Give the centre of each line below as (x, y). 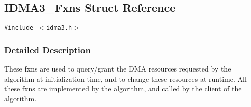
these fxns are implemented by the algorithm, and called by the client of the (123, 88)
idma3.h (59, 28)
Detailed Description (47, 49)
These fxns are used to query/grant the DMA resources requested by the (118, 69)
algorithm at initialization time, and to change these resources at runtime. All (125, 78)
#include (19, 28)
